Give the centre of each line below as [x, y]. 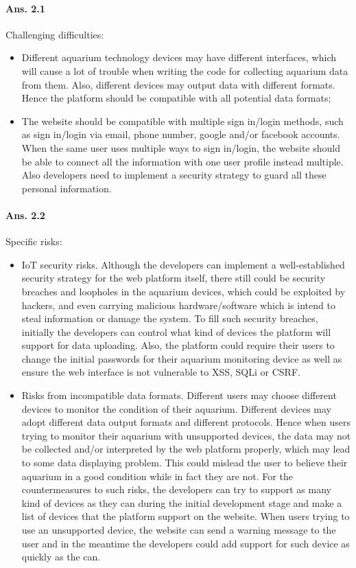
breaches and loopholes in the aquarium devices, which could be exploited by [183, 291]
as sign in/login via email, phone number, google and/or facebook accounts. [181, 134]
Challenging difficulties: [55, 34]
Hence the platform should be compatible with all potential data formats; [176, 98]
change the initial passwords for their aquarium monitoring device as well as [182, 358]
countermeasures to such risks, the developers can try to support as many [176, 489]
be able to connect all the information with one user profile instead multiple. [182, 161]
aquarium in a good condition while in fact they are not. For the [157, 476]
